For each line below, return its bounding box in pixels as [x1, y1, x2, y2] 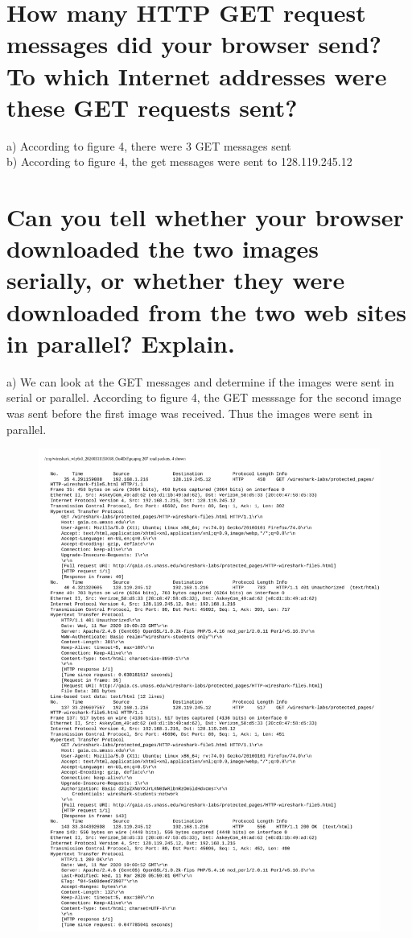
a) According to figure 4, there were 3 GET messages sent [6, 137, 291, 154]
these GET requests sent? [6, 90, 298, 123]
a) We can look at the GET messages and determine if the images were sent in [6, 373, 394, 390]
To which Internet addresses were [6, 59, 387, 92]
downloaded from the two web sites [6, 295, 407, 328]
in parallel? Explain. [6, 326, 235, 359]
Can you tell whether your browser [6, 200, 404, 233]
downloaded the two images [6, 232, 319, 265]
